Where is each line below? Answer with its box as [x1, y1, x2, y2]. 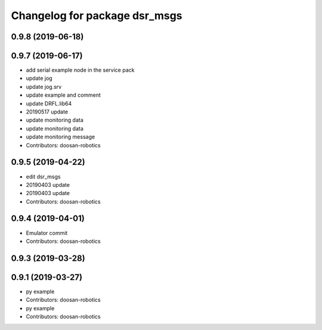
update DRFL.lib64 [26, 100, 72, 107]
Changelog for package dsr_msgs [11, 9, 182, 22]
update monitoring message [26, 133, 95, 140]
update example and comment [26, 91, 101, 98]
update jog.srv [26, 83, 62, 90]
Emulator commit [26, 229, 68, 236]
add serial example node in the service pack [26, 66, 135, 74]
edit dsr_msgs [26, 173, 61, 180]
